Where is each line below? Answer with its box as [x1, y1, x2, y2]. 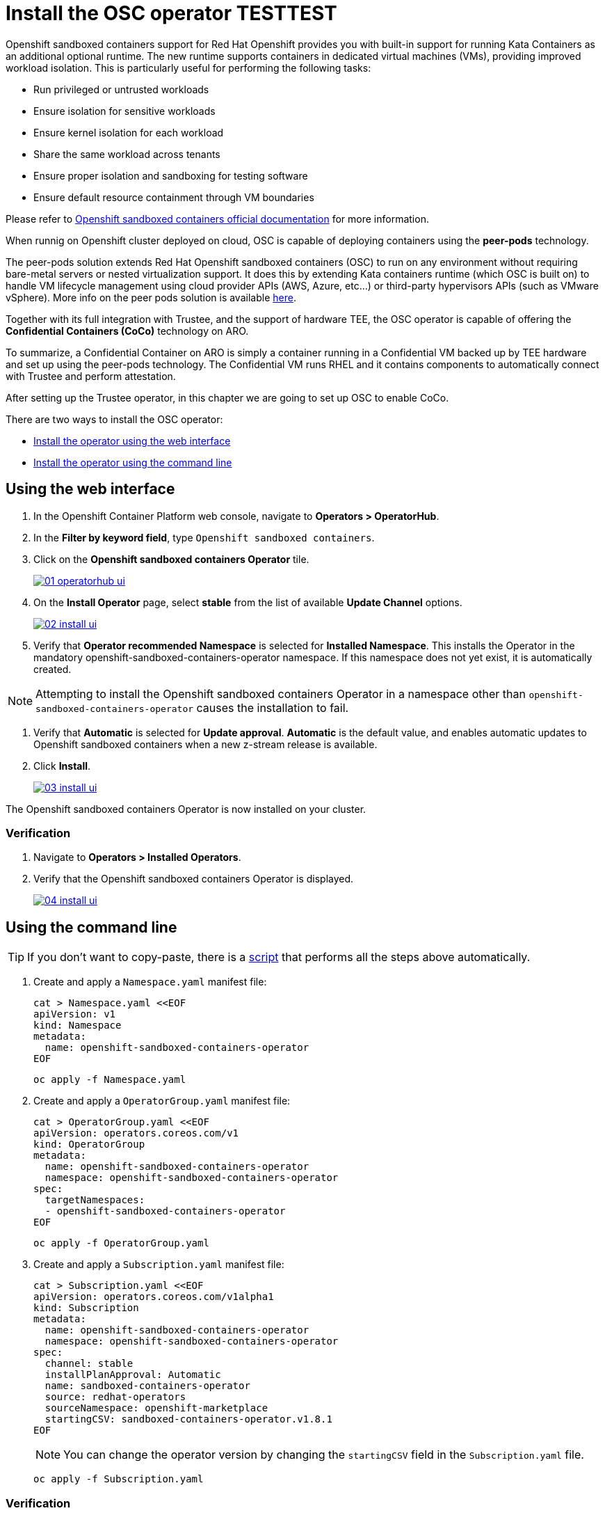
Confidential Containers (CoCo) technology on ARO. [6, 324, 249, 337]
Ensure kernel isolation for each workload [33, 126, 224, 138]
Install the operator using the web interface [33, 434, 231, 447]
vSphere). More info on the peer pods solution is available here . [6, 291, 296, 303]
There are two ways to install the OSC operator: [6, 413, 223, 425]
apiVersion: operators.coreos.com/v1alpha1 [33, 1291, 274, 1303]
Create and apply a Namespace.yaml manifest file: [33, 976, 267, 988]
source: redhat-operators [45, 1391, 186, 1403]
